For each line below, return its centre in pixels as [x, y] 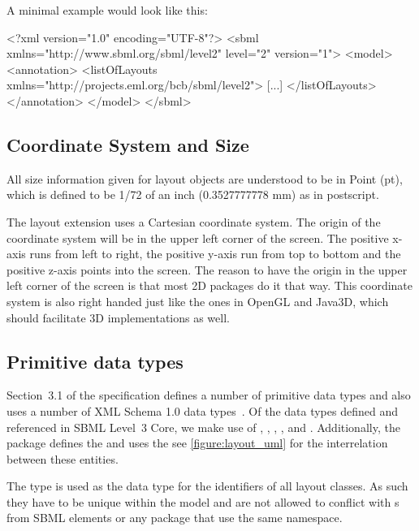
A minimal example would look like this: [107, 10]
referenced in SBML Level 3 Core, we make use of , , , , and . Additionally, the [203, 427]
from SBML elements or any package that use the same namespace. [175, 518]
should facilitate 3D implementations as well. [118, 317]
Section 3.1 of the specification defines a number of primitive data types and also [209, 395]
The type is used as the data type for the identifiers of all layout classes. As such [207, 486]
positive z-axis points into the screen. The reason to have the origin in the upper [207, 269]
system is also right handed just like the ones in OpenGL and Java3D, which [198, 301]
